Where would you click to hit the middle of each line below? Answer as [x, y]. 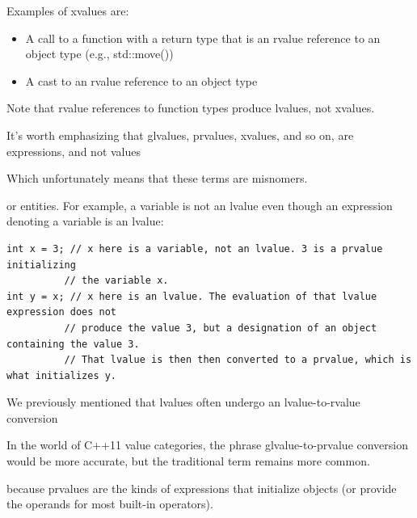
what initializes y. [62, 375]
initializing [41, 265]
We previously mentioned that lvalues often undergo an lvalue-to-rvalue [183, 402]
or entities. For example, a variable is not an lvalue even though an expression [200, 205]
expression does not [62, 312]
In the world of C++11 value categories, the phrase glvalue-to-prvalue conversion [208, 445]
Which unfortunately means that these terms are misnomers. [157, 178]
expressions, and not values [74, 151]
